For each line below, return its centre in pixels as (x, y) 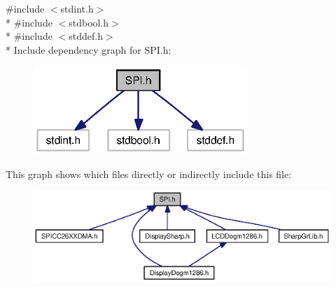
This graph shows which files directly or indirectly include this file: (149, 174)
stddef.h (86, 36)
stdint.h (77, 8)
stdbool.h (89, 22)
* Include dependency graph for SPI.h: (89, 49)
